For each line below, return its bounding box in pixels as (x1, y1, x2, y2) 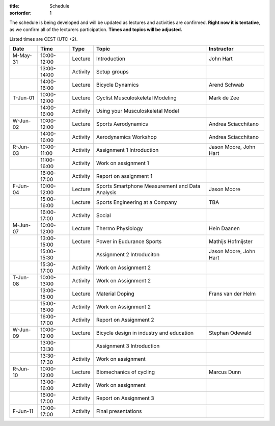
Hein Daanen (209, 225, 240, 232)
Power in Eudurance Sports (96, 237, 162, 245)
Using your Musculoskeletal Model (96, 107, 179, 114)
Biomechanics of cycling (96, 368, 155, 376)
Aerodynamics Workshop (96, 133, 157, 140)
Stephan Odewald (209, 329, 252, 336)
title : (9, 3, 20, 9)
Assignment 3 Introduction (96, 342, 160, 349)
